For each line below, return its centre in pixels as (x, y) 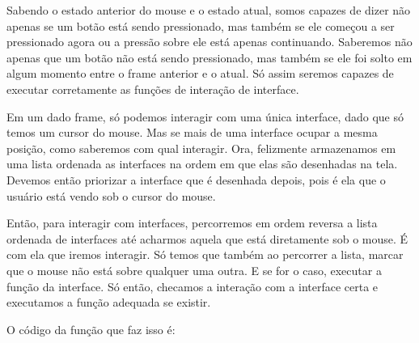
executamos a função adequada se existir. (109, 302)
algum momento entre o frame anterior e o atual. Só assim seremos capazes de (200, 73)
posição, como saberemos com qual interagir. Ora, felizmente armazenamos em (201, 148)
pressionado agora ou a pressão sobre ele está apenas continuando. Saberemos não (209, 42)
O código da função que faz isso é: (91, 329)
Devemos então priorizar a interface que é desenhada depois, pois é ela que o (196, 179)
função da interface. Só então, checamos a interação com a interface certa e (193, 286)
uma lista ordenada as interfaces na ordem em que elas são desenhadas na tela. (202, 164)
